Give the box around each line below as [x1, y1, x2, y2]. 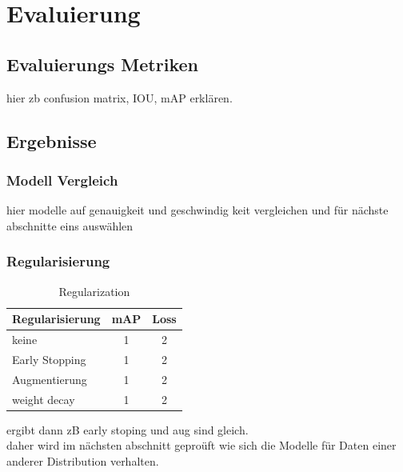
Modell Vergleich [6, 170, 118, 190]
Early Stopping [12, 350, 86, 367]
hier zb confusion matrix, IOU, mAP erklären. [6, 89, 233, 106]
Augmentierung [12, 370, 87, 387]
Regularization [58, 282, 130, 299]
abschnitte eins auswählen [6, 217, 134, 234]
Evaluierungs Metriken [6, 51, 198, 76]
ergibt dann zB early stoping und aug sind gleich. [6, 421, 249, 438]
